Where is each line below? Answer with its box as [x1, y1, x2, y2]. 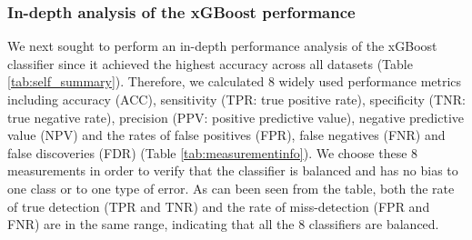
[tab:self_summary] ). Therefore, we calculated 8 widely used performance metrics [7, 72, 462, 91]
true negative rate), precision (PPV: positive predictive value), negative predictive [7, 107, 465, 126]
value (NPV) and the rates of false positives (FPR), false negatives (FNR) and [7, 125, 446, 145]
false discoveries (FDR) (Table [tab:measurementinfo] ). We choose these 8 [7, 143, 418, 162]
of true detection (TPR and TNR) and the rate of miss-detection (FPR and [7, 196, 430, 215]
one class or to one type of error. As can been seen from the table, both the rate [7, 178, 455, 197]
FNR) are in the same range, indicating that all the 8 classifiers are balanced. [7, 215, 439, 234]
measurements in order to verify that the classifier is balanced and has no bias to [7, 161, 458, 180]
